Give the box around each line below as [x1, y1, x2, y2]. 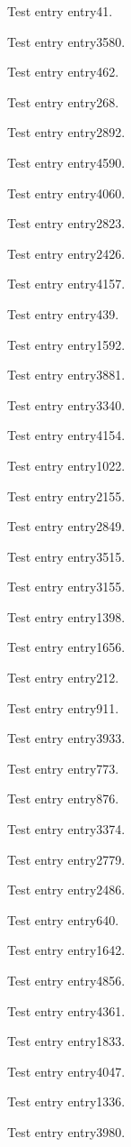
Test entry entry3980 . [7, 1122, 126, 1141]
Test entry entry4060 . [7, 183, 126, 202]
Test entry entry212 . [7, 668, 119, 687]
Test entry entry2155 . [7, 486, 126, 505]
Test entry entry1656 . [7, 638, 126, 656]
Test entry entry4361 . [7, 1001, 126, 1020]
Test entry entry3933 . [7, 729, 126, 748]
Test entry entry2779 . [7, 849, 126, 868]
